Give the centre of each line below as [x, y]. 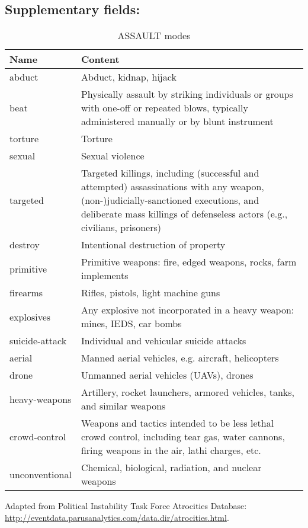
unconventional [41, 474]
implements [105, 276]
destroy [25, 245]
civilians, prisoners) [121, 228]
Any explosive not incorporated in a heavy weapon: [187, 310]
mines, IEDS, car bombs [131, 324]
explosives [30, 316]
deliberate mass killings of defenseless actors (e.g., [184, 214]
